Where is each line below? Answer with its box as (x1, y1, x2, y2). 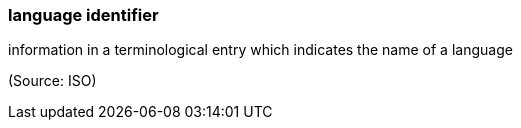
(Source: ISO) (8, 72, 97, 90)
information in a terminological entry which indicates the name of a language (8, 41, 513, 59)
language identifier (8, 5, 159, 25)
